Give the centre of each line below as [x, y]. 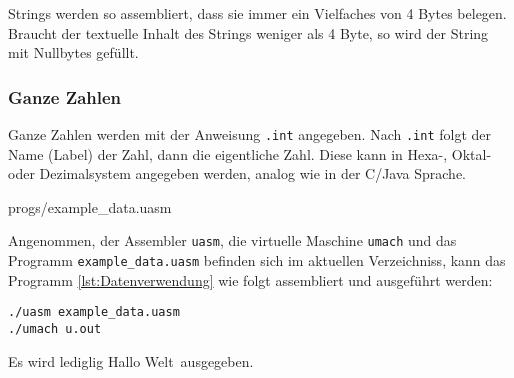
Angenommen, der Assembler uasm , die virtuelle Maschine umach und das [232, 240]
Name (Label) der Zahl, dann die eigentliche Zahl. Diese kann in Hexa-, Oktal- [250, 153]
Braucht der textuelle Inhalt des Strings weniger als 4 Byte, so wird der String [248, 32]
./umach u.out [55, 329]
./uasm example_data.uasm [94, 312]
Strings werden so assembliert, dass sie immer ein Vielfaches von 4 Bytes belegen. [257, 13]
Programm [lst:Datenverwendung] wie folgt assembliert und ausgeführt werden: [250, 279]
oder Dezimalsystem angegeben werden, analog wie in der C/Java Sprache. [237, 173]
